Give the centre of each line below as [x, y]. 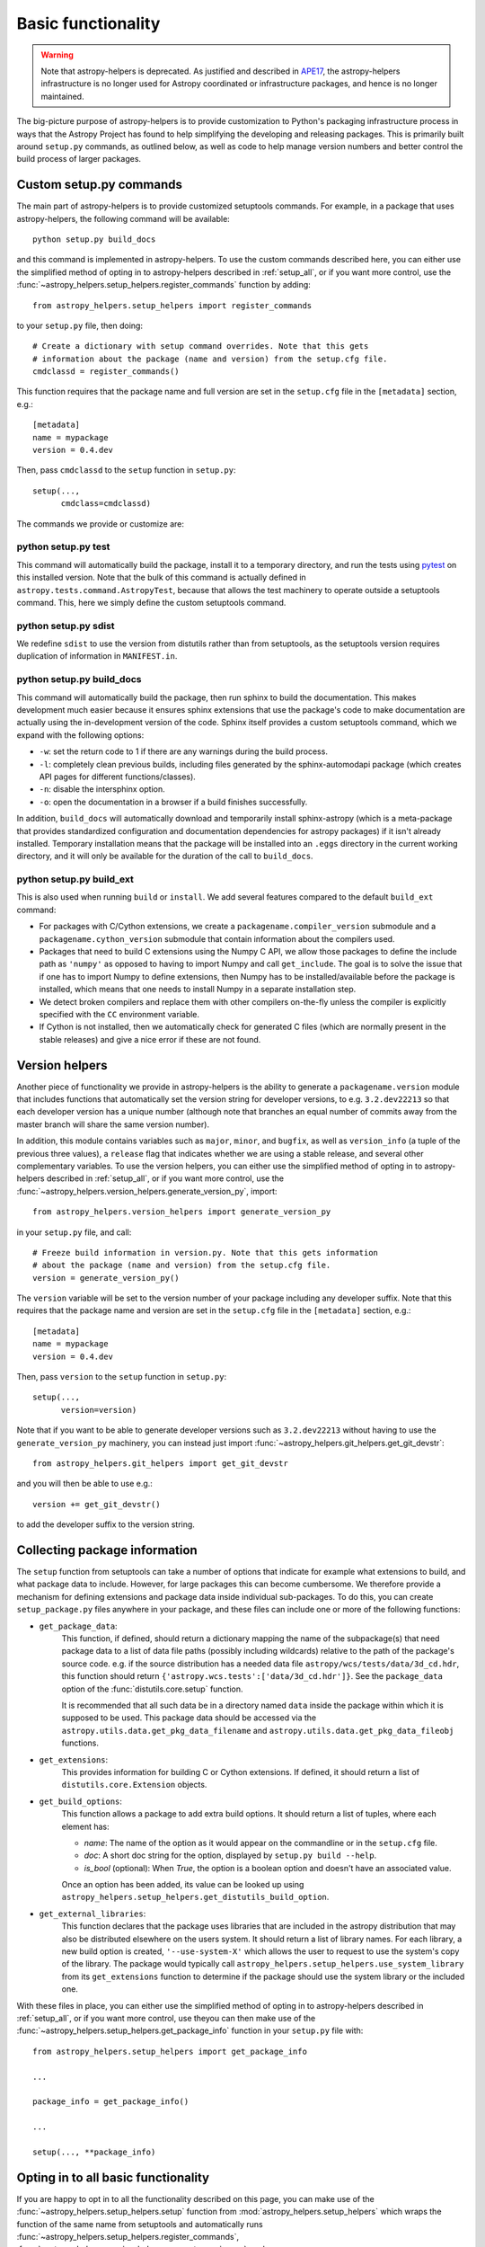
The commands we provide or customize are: [100, 524]
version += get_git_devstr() [97, 1504]
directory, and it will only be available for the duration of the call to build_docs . [165, 856]
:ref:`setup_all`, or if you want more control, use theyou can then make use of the [166, 2018]
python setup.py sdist [66, 626]
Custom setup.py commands [100, 185]
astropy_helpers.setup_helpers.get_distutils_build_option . [195, 1897]
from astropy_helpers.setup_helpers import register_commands [172, 305]
